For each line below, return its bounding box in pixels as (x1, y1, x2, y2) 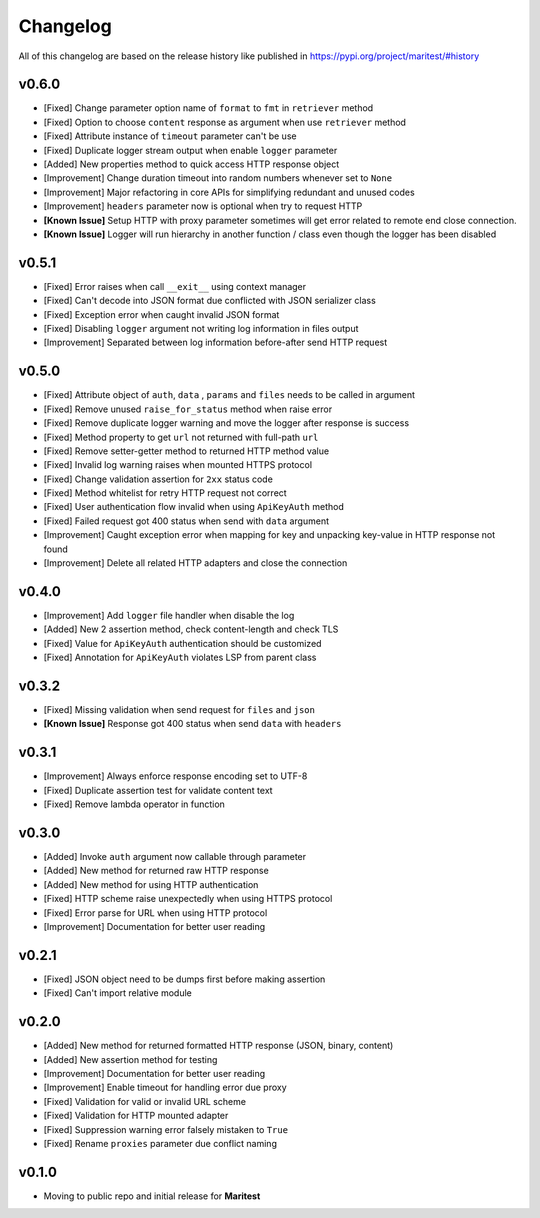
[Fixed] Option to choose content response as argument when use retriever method (43, 116, 407, 128)
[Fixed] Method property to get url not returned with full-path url (43, 431, 319, 443)
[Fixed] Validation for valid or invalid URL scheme (43, 1095, 247, 1107)
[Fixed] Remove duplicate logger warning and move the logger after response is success (43, 417, 410, 429)
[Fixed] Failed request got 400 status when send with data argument (43, 515, 330, 527)
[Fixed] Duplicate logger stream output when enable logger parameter (43, 144, 338, 156)
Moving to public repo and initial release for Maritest (43, 1190, 261, 1202)
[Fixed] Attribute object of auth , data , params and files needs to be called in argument (43, 389, 415, 401)
